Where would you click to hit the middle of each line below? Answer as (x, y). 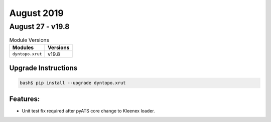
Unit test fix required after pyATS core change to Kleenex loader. (88, 110)
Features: (25, 99)
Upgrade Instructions (43, 68)
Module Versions (29, 40)
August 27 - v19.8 (39, 26)
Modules (23, 47)
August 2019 (36, 13)
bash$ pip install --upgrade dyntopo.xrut (73, 83)
